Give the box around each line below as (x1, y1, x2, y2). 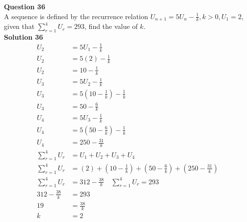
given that (4, 21, 35, 31)
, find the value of (84, 21, 138, 31)
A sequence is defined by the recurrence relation (4, 11, 148, 21)
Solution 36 (4, 31, 43, 42)
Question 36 (4, 1, 45, 11)
